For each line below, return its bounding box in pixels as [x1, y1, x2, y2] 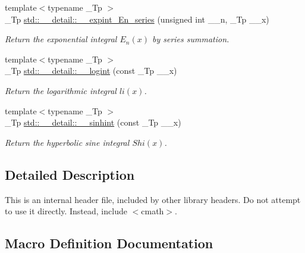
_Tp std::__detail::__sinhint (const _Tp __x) [5, 116, 181, 129]
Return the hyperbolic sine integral [5, 136, 130, 148]
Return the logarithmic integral [5, 84, 117, 96]
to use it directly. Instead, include [5, 205, 127, 217]
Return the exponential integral [5, 33, 117, 45]
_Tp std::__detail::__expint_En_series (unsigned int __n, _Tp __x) [5, 13, 269, 25]
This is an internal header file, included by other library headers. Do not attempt [5, 193, 301, 205]
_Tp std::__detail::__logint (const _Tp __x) [5, 64, 177, 77]
